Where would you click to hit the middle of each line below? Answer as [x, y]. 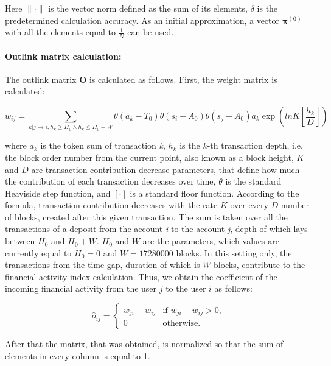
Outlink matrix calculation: [63, 56]
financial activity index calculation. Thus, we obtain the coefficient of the [141, 276]
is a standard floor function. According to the [214, 193]
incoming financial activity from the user [81, 288]
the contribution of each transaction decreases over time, [110, 181]
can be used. [151, 32]
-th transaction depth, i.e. [255, 145]
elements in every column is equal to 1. [78, 355]
